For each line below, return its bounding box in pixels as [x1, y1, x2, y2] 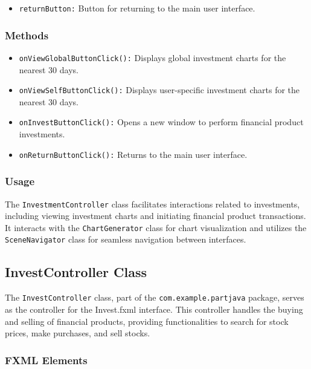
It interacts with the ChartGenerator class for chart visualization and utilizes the [5, 221, 307, 233]
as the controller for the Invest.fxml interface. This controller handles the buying [5, 302, 303, 315]
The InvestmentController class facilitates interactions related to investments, [5, 197, 300, 210]
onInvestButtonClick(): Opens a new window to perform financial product [19, 116, 304, 128]
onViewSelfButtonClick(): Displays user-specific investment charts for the [19, 83, 300, 96]
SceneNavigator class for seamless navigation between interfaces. [5, 233, 246, 246]
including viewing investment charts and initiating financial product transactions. [5, 209, 306, 222]
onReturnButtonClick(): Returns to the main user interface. [19, 148, 248, 160]
